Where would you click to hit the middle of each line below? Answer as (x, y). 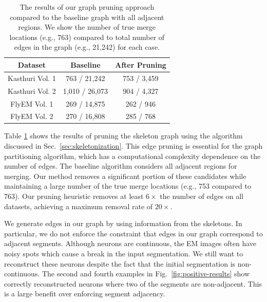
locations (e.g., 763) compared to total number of (87, 37)
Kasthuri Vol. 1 (32, 78)
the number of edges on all (202, 196)
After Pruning (140, 64)
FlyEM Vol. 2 (32, 116)
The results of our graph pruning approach (87, 7)
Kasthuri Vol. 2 (32, 90)
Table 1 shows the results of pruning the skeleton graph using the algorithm (123, 136)
